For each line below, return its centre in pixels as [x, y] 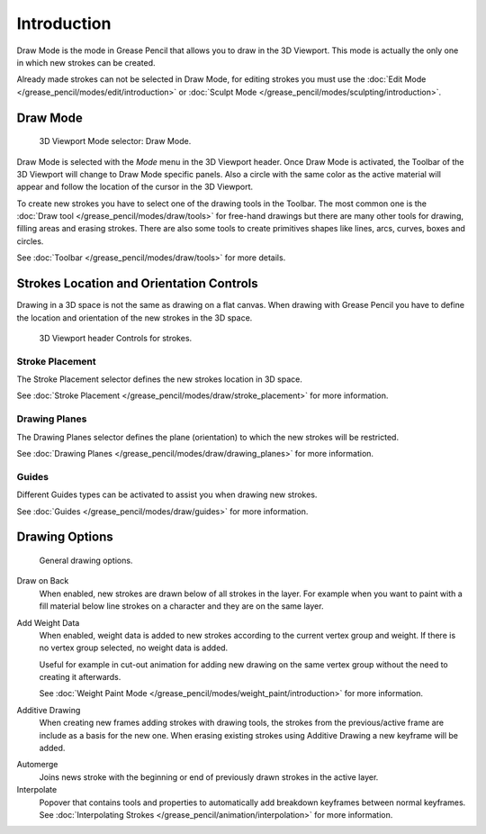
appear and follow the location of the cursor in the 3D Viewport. [135, 187]
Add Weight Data [48, 622]
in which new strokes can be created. [86, 62]
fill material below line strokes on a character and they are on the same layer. [181, 606]
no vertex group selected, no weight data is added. [134, 648]
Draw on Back [43, 581]
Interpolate [37, 790]
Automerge [37, 765]
